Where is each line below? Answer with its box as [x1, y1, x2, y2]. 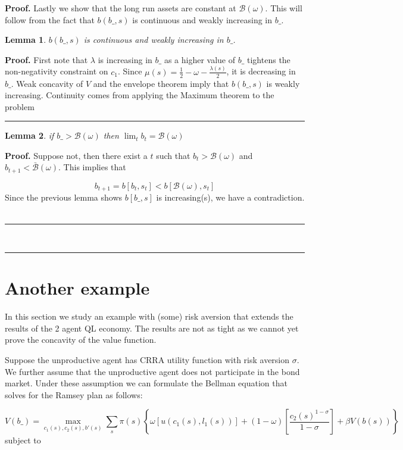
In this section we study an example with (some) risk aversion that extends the [5, 310, 293, 323]
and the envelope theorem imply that [93, 77, 229, 89]
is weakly [266, 77, 300, 89]
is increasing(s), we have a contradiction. [156, 191, 305, 204]
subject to [5, 434, 41, 446]
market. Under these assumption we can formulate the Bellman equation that [5, 377, 288, 389]
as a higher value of [164, 53, 236, 65]
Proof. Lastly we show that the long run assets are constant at [5, 2, 236, 14]
